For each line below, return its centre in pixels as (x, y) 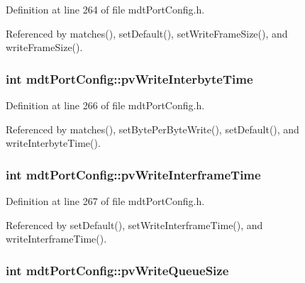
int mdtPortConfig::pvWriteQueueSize (117, 270)
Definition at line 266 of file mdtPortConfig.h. (105, 105)
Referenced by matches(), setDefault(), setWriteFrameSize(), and (147, 33)
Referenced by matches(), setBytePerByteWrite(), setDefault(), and (152, 129)
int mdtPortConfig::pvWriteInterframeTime (133, 174)
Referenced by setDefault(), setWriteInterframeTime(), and (134, 224)
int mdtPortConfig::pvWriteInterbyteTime (129, 78)
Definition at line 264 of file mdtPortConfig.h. (105, 9)
